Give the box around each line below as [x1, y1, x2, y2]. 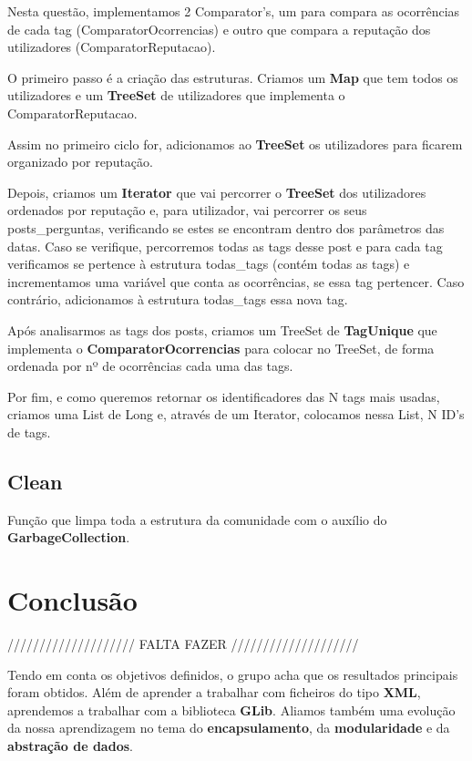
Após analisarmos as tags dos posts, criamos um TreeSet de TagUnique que [7, 320, 437, 339]
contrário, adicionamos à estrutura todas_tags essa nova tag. [7, 290, 348, 309]
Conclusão [7, 581, 138, 619]
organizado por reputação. [7, 152, 153, 171]
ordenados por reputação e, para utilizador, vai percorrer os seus [7, 201, 367, 220]
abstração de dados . [7, 735, 133, 755]
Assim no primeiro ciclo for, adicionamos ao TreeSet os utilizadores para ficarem [7, 134, 463, 153]
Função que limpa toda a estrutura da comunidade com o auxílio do [7, 509, 387, 529]
